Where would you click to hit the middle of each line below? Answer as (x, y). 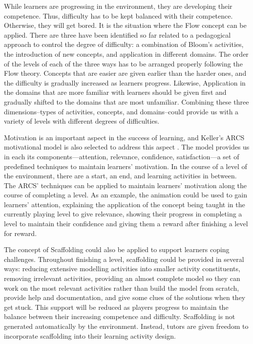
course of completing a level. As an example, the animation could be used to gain (126, 195)
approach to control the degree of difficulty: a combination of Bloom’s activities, (124, 44)
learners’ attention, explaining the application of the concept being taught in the (125, 204)
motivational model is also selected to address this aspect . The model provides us (127, 147)
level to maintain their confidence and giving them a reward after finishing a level (126, 224)
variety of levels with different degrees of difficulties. (82, 121)
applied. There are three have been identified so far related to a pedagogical (117, 34)
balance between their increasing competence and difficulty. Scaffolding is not (120, 316)
